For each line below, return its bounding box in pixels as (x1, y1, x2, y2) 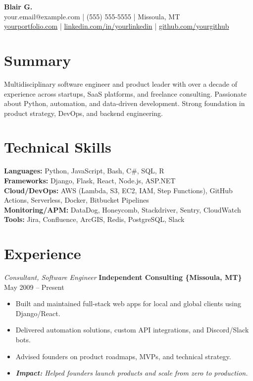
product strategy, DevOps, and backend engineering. (4, 108, 163, 118)
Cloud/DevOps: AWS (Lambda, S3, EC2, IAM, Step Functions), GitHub (4, 185, 233, 195)
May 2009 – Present (4, 281, 64, 292)
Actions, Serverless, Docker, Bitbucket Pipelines (4, 195, 149, 205)
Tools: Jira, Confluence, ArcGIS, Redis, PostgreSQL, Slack (4, 214, 185, 224)
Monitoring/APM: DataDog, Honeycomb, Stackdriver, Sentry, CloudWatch (4, 204, 241, 215)
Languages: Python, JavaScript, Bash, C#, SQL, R (4, 165, 164, 176)
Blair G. (4, 1, 33, 11)
